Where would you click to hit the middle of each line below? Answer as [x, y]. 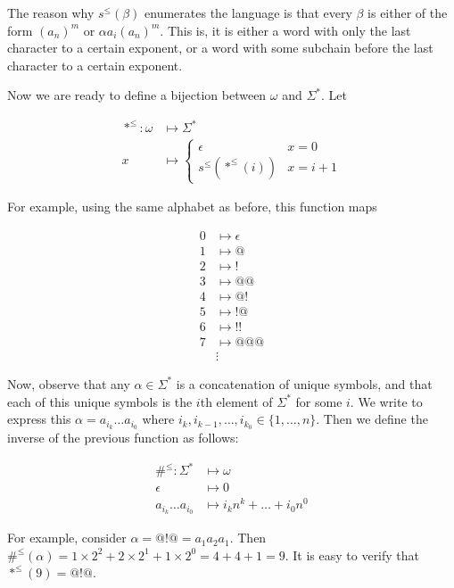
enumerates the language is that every [248, 12]
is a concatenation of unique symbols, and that [304, 383]
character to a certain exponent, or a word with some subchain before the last [220, 48]
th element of [236, 401]
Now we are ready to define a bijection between [137, 95]
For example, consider [67, 538]
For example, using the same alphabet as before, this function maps [192, 207]
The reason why [51, 12]
